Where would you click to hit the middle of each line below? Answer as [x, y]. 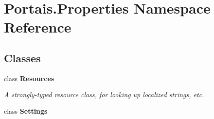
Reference [38, 27]
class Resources [29, 78]
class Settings [26, 110]
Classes [22, 58]
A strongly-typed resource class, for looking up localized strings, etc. [104, 94]
